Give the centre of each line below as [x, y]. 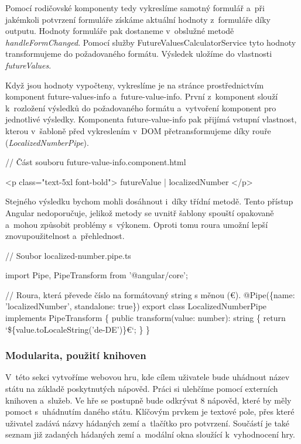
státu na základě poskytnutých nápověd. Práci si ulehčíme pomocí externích [142, 389]
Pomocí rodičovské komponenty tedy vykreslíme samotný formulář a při [135, 8]
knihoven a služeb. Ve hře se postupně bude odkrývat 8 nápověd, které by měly [148, 400]
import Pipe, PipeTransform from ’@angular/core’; [97, 275]
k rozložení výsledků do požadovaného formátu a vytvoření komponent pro [141, 107]
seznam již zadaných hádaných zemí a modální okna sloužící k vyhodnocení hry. [150, 434]
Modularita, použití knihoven [76, 355]
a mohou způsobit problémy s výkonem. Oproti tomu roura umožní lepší [137, 224]
